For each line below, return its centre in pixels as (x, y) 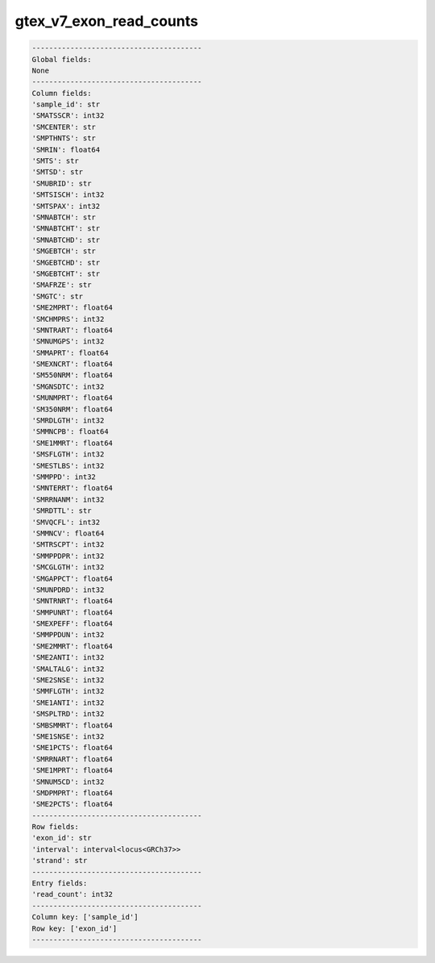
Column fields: (62, 93)
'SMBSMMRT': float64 (72, 725)
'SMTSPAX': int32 (66, 206)
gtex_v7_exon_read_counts (107, 21)
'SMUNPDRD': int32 (68, 590)
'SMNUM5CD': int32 (68, 782)
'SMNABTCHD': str (66, 240)
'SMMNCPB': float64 (70, 432)
